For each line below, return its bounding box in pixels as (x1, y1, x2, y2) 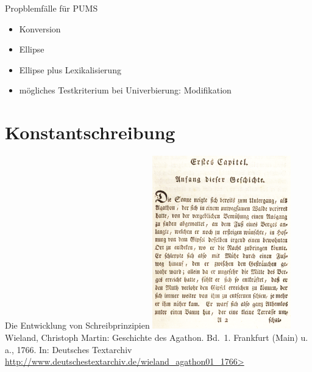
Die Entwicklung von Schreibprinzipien (5, 319, 150, 332)
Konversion (19, 22, 61, 35)
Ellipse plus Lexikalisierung (19, 63, 121, 76)
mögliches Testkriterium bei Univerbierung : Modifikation (19, 84, 232, 97)
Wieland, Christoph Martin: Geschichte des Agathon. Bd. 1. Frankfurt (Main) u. (5, 330, 308, 343)
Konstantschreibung (5, 120, 175, 145)
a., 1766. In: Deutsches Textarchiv (5, 343, 132, 356)
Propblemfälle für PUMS (5, 2, 98, 14)
